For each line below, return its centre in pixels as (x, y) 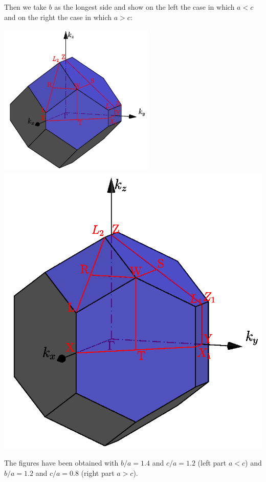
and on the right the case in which (58, 17)
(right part (98, 473)
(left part (212, 463)
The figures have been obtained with (61, 463)
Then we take (25, 7)
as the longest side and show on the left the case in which (145, 7)
